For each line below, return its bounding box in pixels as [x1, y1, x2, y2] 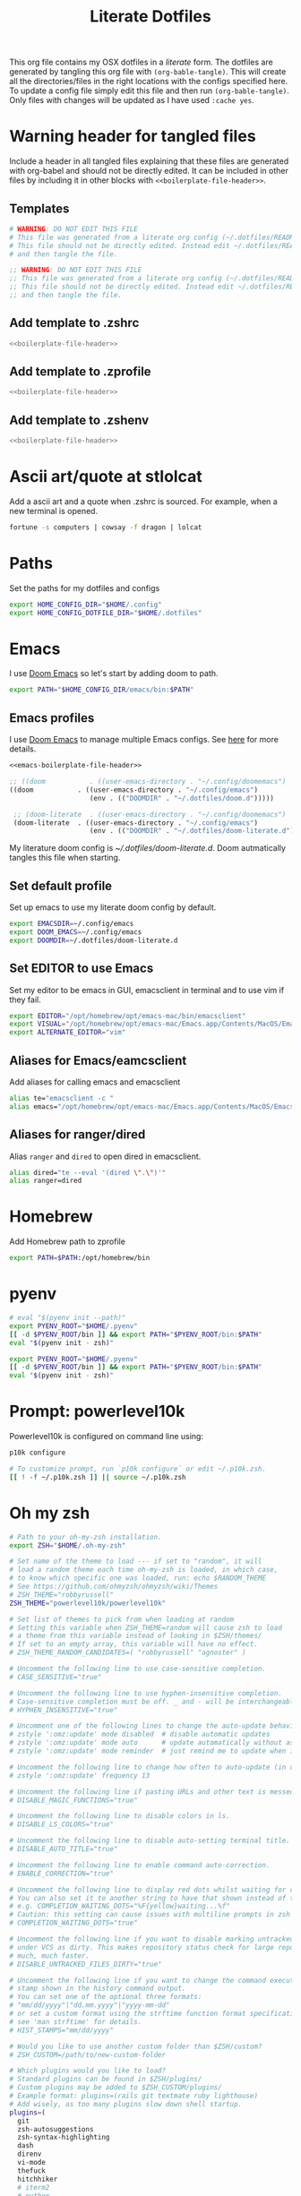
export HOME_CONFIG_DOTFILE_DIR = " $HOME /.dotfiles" [9, 608, 202, 617]
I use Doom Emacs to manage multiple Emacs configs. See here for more [9, 734, 279, 745]
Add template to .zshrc [9, 315, 140, 330]
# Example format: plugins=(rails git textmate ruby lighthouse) [9, 2091, 258, 2100]
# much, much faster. [9, 1951, 90, 1960]
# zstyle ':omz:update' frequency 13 [9, 1771, 150, 1780]
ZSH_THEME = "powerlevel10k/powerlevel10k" [9, 1599, 167, 1608]
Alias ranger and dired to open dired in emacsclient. [9, 1151, 202, 1162]
